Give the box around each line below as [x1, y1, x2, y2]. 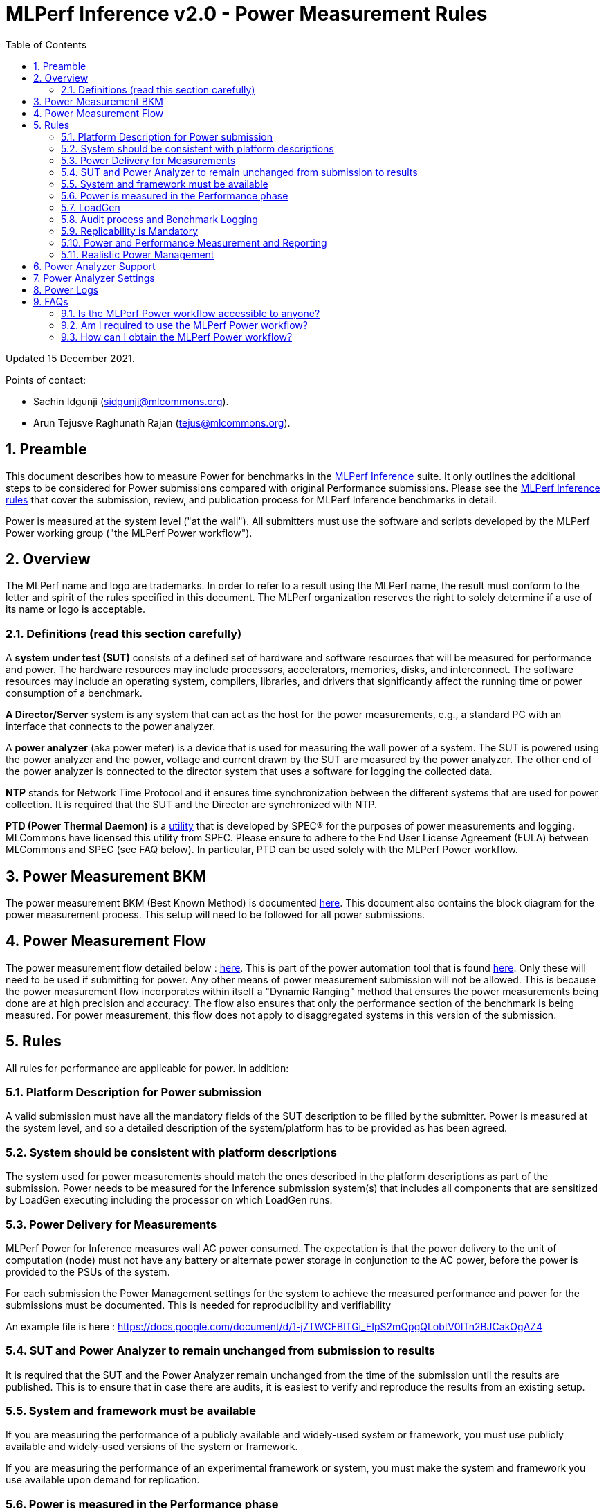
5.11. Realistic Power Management [61, 248, 214, 260]
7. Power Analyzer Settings [33, 271, 155, 284]
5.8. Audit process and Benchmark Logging [61, 213, 258, 225]
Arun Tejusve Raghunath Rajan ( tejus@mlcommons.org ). [33, 416, 291, 429]
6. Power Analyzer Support [33, 260, 156, 272]
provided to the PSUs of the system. [6, 1265, 170, 1278]
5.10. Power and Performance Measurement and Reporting [61, 236, 327, 249]
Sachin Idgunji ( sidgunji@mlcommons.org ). [33, 395, 229, 407]
